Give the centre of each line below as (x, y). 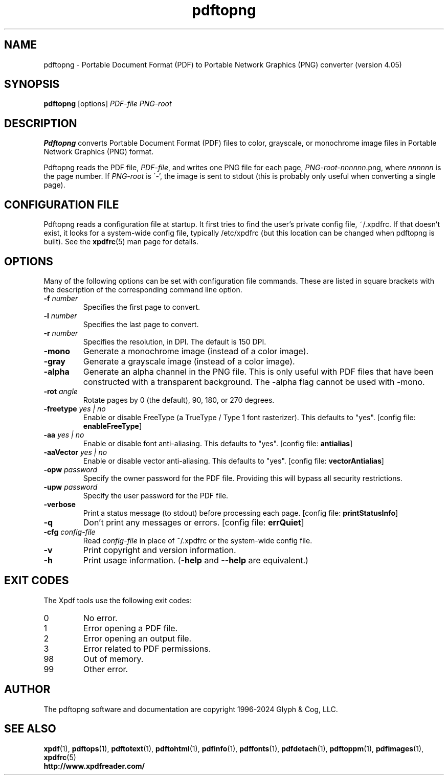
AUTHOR (27, 690)
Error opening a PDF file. (130, 628)
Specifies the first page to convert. (142, 307)
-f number (61, 298)
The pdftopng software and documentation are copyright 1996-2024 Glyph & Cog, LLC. (191, 709)
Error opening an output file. (137, 638)
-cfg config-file (70, 532)
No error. (100, 618)
